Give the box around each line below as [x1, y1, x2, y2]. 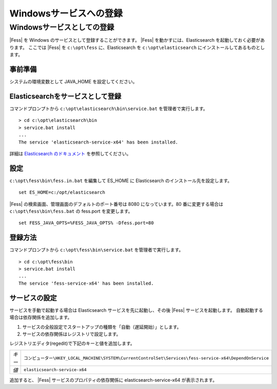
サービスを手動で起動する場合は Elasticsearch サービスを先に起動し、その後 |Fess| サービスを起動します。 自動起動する [9, 307, 264, 313]
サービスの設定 [9, 293, 57, 302]
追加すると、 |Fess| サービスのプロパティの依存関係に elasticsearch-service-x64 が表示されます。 [9, 377, 217, 383]
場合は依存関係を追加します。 [9, 314, 72, 321]
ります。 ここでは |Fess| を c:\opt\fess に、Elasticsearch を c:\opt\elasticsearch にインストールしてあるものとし [9, 44, 265, 50]
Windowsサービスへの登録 [9, 8, 123, 19]
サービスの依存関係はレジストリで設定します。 [22, 331, 121, 337]
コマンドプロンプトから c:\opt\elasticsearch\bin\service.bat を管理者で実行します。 [9, 105, 208, 112]
